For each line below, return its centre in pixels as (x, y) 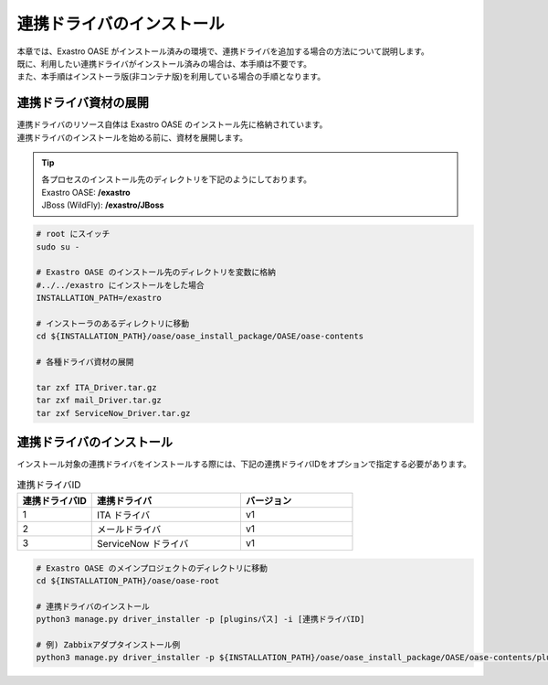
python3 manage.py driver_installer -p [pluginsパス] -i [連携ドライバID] (200, 619)
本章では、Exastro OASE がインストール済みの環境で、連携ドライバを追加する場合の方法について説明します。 (223, 51)
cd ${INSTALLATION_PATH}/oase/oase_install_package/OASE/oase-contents (200, 337)
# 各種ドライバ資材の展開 (85, 362)
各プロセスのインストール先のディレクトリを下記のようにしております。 (177, 179)
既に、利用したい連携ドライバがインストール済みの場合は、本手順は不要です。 (164, 63)
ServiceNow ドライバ (143, 543)
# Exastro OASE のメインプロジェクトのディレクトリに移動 (152, 568)
